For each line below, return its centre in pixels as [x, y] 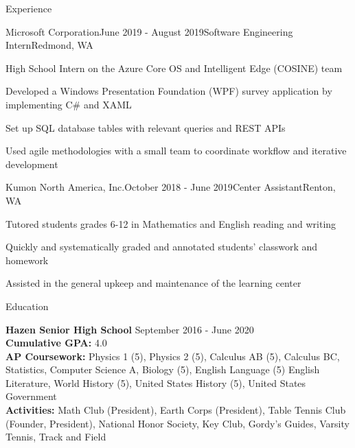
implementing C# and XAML [69, 104]
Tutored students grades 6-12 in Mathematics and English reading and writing [171, 223]
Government [31, 396]
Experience [29, 8]
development [32, 164]
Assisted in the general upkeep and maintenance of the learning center [153, 283]
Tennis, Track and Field [56, 437]
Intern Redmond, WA [49, 45]
